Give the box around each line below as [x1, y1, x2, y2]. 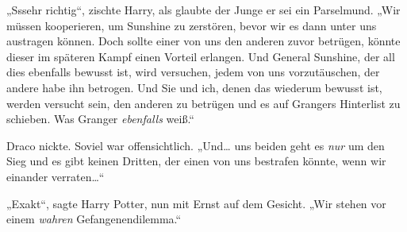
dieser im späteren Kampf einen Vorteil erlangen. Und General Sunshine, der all [6, 48, 395, 64]
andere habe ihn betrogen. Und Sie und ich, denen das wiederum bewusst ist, [6, 79, 382, 95]
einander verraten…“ [6, 168, 105, 184]
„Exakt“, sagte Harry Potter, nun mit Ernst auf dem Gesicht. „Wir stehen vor [6, 195, 386, 211]
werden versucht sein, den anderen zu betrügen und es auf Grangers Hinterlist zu [6, 95, 401, 111]
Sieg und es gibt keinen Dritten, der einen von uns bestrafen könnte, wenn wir [6, 153, 386, 169]
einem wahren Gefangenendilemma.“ [6, 211, 182, 227]
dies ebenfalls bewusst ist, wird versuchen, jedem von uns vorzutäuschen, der [6, 64, 380, 80]
